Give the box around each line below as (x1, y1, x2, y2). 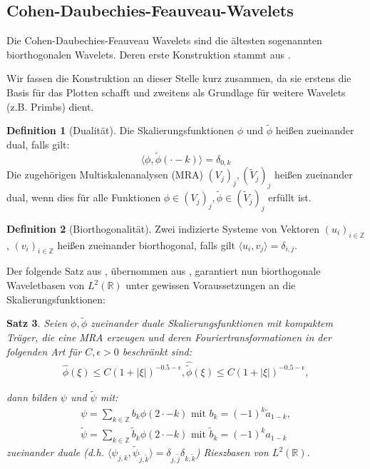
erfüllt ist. (268, 190, 312, 205)
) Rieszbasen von (195, 445, 269, 460)
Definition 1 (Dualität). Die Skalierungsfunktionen (6, 123, 235, 138)
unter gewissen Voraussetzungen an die (125, 278, 296, 293)
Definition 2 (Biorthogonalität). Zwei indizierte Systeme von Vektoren (6, 221, 320, 236)
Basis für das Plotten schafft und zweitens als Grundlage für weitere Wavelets (6, 84, 346, 99)
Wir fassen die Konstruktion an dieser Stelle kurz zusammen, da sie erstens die (6, 71, 351, 86)
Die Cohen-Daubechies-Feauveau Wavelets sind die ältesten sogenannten (6, 33, 322, 48)
